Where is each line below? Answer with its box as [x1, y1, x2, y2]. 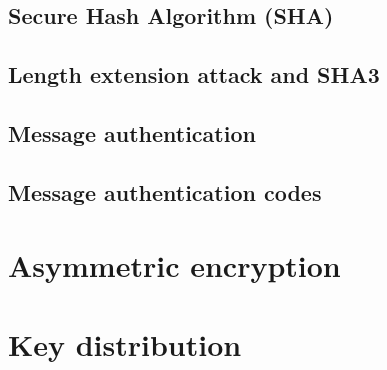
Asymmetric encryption [8, 245, 341, 286]
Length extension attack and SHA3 [8, 59, 380, 90]
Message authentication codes [8, 176, 322, 207]
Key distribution [8, 323, 242, 364]
